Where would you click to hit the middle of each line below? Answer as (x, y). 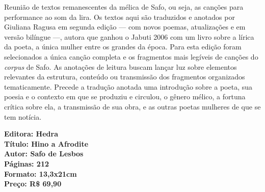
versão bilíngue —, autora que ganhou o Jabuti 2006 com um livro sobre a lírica (129, 36)
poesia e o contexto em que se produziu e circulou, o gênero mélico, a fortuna (125, 97)
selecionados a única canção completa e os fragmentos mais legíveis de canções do (131, 56)
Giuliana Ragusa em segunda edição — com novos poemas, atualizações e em (125, 27)
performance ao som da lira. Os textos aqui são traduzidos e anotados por (120, 17)
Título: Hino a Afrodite (46, 143)
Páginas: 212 (27, 163)
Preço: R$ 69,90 (33, 184)
